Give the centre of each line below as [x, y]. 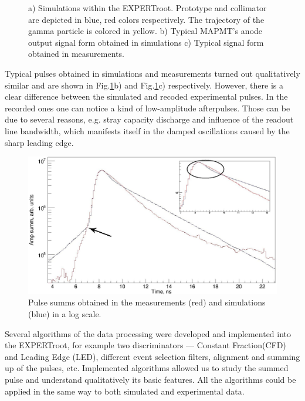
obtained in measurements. [76, 54]
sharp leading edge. [39, 142]
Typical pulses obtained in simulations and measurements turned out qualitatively [152, 73]
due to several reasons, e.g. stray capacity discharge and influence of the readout [149, 119]
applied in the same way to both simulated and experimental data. [125, 391]
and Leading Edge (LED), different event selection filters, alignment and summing [152, 356]
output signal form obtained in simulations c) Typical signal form [146, 42]
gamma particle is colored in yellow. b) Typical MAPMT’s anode [145, 31]
